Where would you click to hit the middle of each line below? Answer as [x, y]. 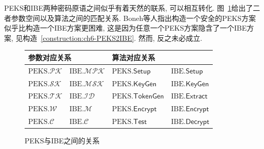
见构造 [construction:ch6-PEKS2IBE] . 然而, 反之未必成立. [109, 38]
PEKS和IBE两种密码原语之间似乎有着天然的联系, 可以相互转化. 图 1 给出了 [129, 8]
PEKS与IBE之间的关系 [62, 141]
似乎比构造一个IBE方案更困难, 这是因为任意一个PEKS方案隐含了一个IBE [126, 28]
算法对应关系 [134, 57]
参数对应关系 [50, 57]
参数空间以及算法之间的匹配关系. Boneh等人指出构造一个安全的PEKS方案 [133, 18]
